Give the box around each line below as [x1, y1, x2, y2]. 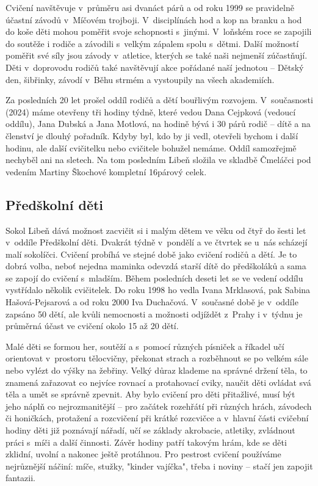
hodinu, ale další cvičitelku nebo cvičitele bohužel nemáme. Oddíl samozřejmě [5, 141, 297, 154]
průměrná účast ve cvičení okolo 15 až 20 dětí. [5, 319, 179, 332]
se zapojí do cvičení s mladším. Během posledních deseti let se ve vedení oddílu [5, 271, 303, 284]
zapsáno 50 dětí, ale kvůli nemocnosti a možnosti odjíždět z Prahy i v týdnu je [5, 307, 303, 320]
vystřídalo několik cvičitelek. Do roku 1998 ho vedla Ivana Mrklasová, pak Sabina [5, 283, 311, 296]
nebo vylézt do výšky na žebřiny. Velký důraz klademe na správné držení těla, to [5, 364, 308, 377]
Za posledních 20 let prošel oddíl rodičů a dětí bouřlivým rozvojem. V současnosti [5, 93, 313, 106]
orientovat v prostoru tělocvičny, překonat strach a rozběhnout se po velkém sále [5, 352, 308, 364]
